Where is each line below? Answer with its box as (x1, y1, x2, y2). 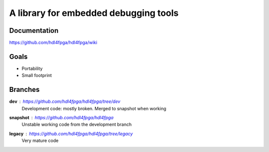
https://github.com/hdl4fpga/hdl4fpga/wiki (9, 40, 97, 46)
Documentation (9, 26, 59, 35)
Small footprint (21, 73, 52, 78)
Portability (21, 65, 43, 72)
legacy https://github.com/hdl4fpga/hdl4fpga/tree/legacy (9, 131, 133, 137)
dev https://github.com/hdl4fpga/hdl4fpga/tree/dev (9, 98, 121, 104)
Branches (9, 85, 40, 94)
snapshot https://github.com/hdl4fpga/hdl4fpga (9, 115, 114, 121)
